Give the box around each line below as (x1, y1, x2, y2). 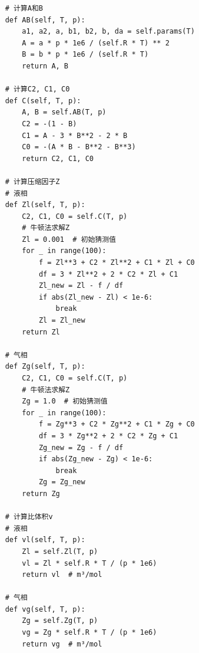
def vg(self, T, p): (5, 605, 85, 613)
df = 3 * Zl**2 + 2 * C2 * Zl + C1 (38, 270, 178, 278)
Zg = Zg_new (38, 478, 85, 487)
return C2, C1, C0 (22, 154, 94, 163)
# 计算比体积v (5, 513, 53, 521)
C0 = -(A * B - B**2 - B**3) (22, 143, 136, 152)
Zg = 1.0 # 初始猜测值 (22, 397, 108, 406)
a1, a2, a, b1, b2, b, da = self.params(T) (22, 27, 195, 36)
